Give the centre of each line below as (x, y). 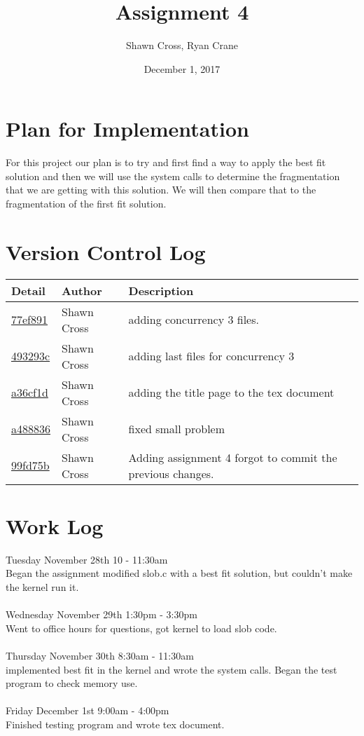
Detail (28, 290)
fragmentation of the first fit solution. (86, 204)
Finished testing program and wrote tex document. (115, 724)
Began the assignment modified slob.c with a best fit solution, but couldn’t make (179, 573)
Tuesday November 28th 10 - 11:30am (87, 559)
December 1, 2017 (182, 68)
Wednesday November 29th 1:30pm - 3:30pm (101, 614)
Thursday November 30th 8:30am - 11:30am (100, 656)
